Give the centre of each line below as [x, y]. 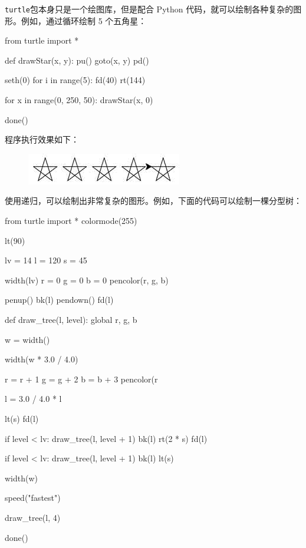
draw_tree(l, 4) [33, 517]
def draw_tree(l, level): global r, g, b [71, 319]
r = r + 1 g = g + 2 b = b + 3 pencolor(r [81, 379]
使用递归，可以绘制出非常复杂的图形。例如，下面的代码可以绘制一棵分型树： [153, 201]
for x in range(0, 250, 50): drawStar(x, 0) [79, 100]
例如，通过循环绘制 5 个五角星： [84, 20]
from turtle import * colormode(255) [71, 220]
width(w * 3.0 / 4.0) [42, 359]
